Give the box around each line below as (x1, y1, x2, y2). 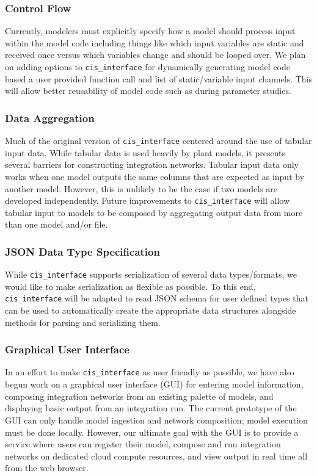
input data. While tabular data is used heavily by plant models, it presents (5, 146, 286, 159)
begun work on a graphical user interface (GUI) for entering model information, (5, 378, 304, 391)
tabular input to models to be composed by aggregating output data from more (5, 206, 303, 218)
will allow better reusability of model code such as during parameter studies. (5, 84, 291, 97)
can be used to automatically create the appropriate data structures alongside (5, 304, 296, 317)
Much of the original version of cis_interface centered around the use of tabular (5, 134, 312, 147)
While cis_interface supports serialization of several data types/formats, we (5, 268, 297, 281)
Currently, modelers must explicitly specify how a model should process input (5, 24, 296, 37)
